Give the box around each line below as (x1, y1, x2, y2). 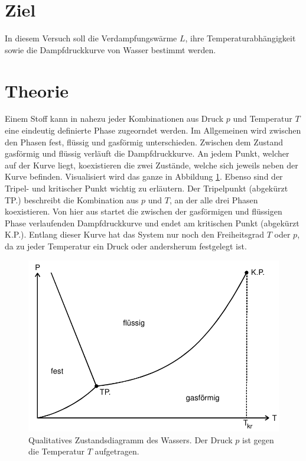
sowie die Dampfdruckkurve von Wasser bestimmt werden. (5, 43, 216, 56)
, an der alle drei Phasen (169, 193, 258, 206)
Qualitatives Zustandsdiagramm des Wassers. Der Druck (28, 433, 233, 446)
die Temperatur (28, 445, 84, 457)
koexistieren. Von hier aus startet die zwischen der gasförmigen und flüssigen (5, 205, 282, 217)
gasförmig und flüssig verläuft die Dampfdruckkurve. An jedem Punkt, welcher (5, 147, 289, 160)
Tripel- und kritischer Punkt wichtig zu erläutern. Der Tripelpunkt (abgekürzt (5, 182, 288, 194)
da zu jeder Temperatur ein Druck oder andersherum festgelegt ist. (5, 239, 247, 252)
